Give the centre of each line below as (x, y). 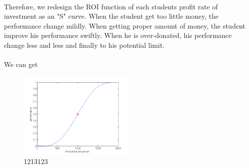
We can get (21, 64)
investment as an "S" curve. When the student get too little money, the (111, 16)
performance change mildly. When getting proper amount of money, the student (125, 25)
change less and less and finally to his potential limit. (84, 45)
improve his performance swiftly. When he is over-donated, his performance (118, 35)
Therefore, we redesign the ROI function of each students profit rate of (111, 6)
